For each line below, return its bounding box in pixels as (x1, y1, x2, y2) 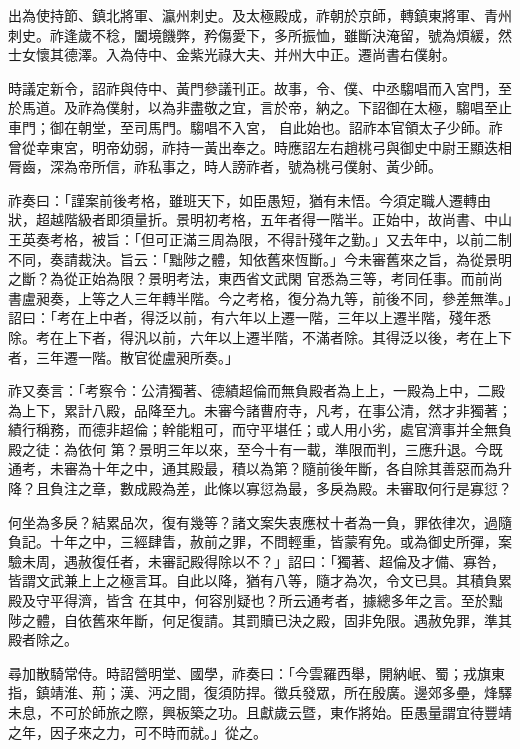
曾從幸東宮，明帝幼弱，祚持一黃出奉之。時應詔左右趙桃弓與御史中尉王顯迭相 (8, 136, 512, 157)
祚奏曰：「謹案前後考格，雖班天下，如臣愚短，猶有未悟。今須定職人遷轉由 (8, 189, 491, 210)
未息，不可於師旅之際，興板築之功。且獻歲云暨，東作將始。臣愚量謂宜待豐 (8, 702, 498, 722)
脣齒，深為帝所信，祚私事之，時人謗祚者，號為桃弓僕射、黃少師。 (8, 156, 442, 177)
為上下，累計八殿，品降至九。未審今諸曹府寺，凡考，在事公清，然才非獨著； (8, 399, 512, 420)
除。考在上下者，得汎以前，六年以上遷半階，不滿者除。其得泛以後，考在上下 (8, 326, 512, 347)
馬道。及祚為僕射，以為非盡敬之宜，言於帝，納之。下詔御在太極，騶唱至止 (21, 97, 512, 118)
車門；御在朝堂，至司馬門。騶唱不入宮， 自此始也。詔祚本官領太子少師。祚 (8, 116, 503, 137)
